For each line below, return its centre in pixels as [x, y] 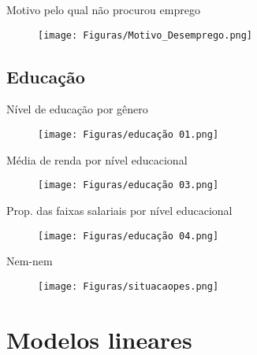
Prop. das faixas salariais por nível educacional [119, 210]
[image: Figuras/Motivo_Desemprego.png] [145, 35]
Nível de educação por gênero [77, 109]
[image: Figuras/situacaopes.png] [128, 286]
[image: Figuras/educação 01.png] [128, 135]
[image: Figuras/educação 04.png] [128, 236]
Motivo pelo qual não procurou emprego [103, 9]
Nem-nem [30, 261]
